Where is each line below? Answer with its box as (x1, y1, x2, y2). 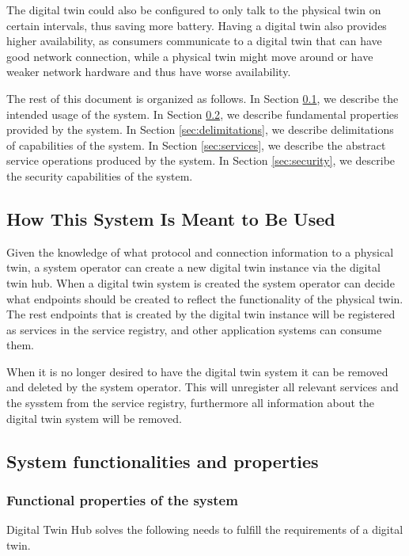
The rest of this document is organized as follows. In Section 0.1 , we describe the (6, 89, 399, 106)
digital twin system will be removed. (6, 409, 182, 426)
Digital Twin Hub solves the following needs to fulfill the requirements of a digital (6, 521, 403, 538)
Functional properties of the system (6, 489, 238, 509)
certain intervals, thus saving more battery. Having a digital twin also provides (6, 17, 387, 33)
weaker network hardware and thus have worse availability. (6, 63, 291, 80)
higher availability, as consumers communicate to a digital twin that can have (6, 32, 382, 49)
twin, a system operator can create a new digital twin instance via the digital (6, 259, 381, 276)
